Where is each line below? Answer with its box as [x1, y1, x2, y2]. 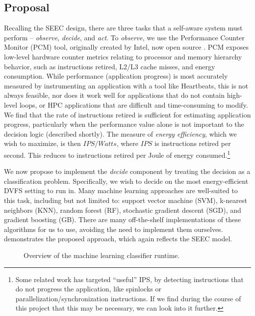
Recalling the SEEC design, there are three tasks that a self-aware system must [4, 23, 243, 33]
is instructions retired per [154, 138, 231, 148]
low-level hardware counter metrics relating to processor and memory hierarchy [4, 51, 242, 61]
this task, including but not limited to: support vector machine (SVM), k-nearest [4, 195, 247, 205]
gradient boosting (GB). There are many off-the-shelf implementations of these [4, 214, 241, 225]
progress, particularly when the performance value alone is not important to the [4, 119, 244, 129]
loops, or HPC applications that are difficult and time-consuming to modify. [19, 99, 248, 110]
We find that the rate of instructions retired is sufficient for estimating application [4, 109, 251, 119]
